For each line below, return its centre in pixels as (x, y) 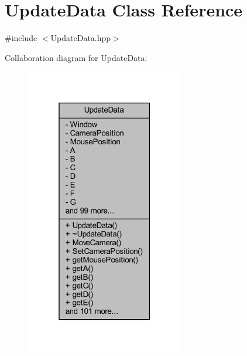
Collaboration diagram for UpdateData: (76, 57)
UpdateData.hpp (81, 38)
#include (21, 38)
